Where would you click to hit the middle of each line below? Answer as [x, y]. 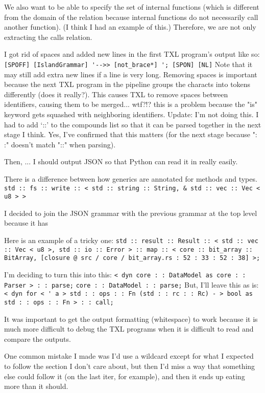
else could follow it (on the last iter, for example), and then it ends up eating [125, 376]
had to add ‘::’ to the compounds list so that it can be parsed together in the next [133, 124]
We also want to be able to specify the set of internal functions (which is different [132, 7]
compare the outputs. [38, 339]
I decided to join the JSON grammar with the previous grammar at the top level [131, 213]
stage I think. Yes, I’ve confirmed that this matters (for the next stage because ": [131, 134]
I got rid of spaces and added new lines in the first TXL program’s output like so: [132, 54]
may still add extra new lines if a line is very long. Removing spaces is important [131, 74]
